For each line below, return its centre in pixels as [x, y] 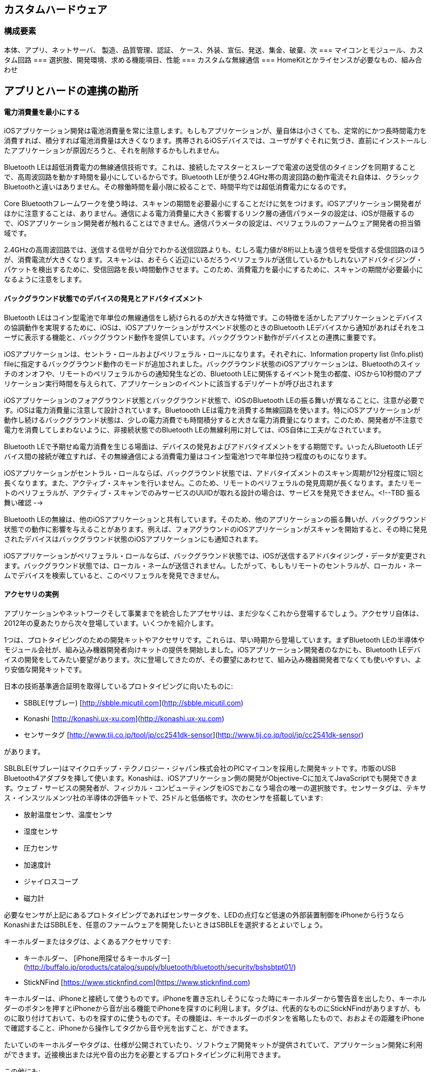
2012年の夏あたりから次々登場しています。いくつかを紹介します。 [111, 623]
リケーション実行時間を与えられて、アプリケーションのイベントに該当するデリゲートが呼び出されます [169, 383]
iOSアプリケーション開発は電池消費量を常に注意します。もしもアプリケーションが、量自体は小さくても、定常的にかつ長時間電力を [215, 131]
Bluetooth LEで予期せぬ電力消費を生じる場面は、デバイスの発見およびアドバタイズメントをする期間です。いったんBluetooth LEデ [213, 446]
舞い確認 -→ [24, 502]
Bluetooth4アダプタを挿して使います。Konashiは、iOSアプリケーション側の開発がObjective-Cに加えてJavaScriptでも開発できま [211, 778]
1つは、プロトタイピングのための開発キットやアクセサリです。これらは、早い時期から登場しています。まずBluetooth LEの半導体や [215, 640]
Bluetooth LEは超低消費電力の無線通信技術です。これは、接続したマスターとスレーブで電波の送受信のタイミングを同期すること [210, 167]
